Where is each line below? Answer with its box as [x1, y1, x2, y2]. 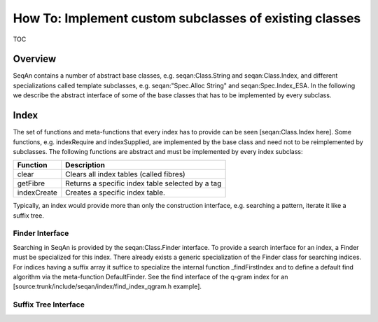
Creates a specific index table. [65, 188, 166, 197]
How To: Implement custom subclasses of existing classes [13, 10, 361, 26]
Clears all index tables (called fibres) [65, 169, 185, 179]
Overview [13, 53, 57, 65]
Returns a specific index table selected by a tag [65, 178, 222, 188]
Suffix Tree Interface [13, 300, 85, 309]
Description [65, 160, 105, 170]
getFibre [17, 178, 45, 188]
